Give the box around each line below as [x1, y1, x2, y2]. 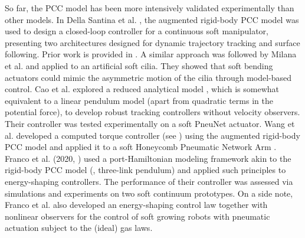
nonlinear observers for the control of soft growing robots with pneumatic [5, 210, 270, 222]
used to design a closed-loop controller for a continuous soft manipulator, [5, 25, 269, 37]
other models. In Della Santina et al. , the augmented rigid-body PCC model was [5, 13, 299, 25]
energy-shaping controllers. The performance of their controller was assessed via [5, 175, 293, 187]
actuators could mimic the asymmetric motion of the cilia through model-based [5, 71, 292, 83]
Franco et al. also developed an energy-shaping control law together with [5, 198, 268, 211]
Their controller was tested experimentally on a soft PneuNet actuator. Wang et [5, 117, 295, 129]
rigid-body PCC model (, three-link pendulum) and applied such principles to [5, 164, 286, 176]
